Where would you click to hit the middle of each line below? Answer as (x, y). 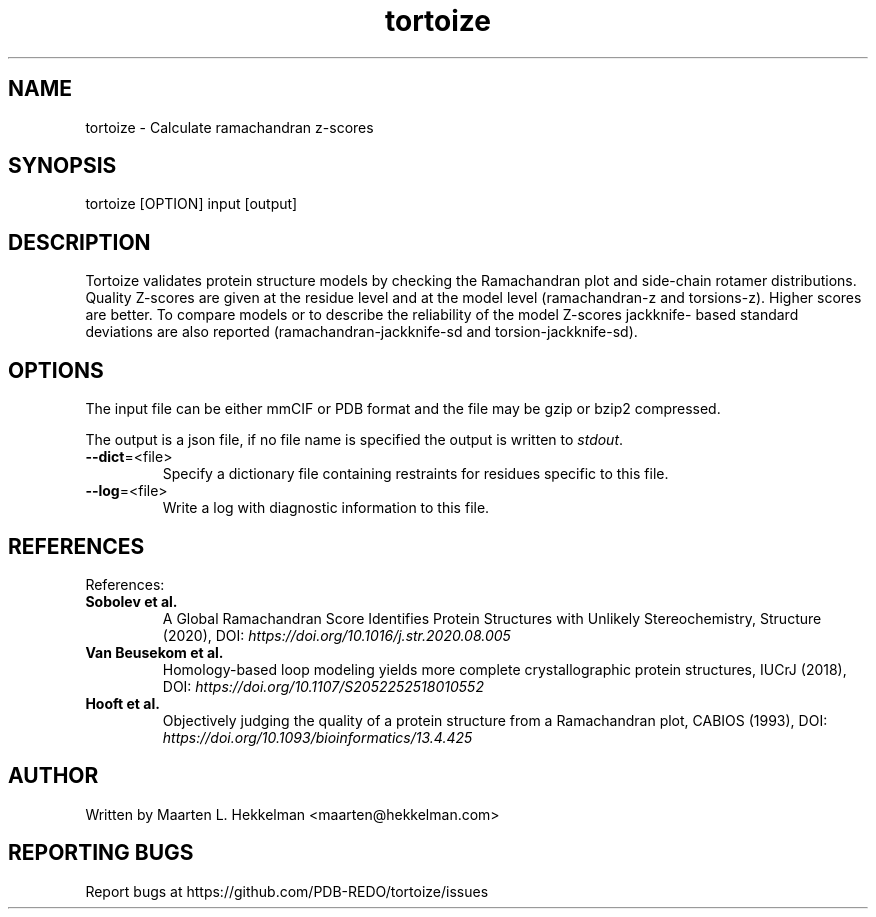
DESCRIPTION (79, 242)
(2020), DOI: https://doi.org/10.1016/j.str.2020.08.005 (336, 635)
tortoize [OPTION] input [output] (191, 204)
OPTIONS (56, 370)
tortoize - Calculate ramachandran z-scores (229, 127)
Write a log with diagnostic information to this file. (326, 508)
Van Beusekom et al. (154, 652)
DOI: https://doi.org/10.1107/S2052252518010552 (323, 686)
